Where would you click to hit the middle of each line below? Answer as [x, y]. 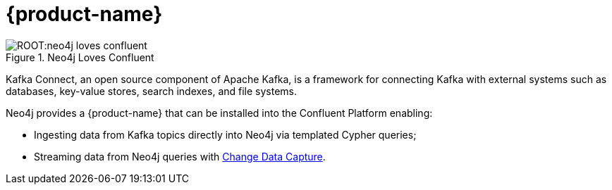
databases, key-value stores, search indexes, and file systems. [152, 91]
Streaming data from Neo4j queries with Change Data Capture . [180, 156]
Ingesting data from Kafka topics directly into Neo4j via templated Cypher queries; [225, 134]
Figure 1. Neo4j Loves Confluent [80, 57]
